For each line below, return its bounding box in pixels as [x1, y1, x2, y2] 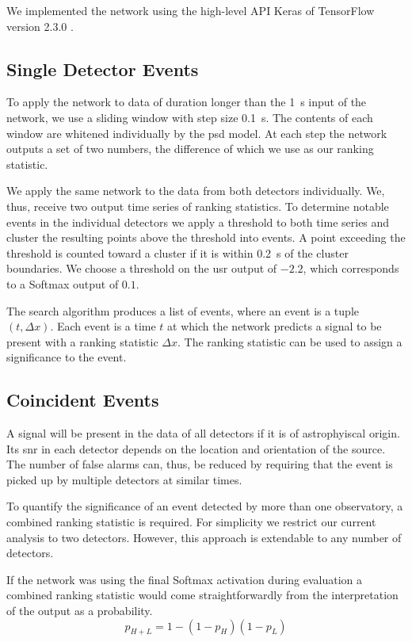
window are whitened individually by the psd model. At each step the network [6, 124, 387, 141]
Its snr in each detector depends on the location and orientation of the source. [6, 440, 386, 457]
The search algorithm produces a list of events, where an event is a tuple [6, 302, 359, 319]
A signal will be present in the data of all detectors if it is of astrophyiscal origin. [6, 425, 400, 441]
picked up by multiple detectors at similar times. [6, 471, 242, 487]
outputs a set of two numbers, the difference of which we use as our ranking [6, 140, 374, 157]
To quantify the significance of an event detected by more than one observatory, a [6, 498, 403, 514]
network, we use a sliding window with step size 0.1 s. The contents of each [6, 109, 373, 125]
